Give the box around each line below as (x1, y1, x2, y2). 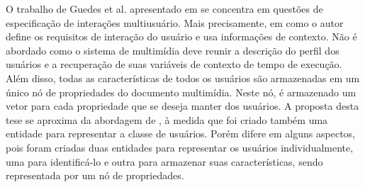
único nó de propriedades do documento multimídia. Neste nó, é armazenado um (6, 84, 356, 99)
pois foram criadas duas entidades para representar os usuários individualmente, (6, 140, 354, 154)
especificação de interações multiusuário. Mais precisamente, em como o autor (6, 15, 344, 30)
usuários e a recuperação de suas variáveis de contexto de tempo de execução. (6, 57, 342, 72)
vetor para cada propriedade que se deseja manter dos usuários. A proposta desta (6, 98, 359, 113)
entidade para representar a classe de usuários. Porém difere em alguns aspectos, (6, 126, 355, 141)
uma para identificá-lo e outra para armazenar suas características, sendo (6, 154, 323, 169)
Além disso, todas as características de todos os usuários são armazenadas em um (6, 70, 360, 85)
